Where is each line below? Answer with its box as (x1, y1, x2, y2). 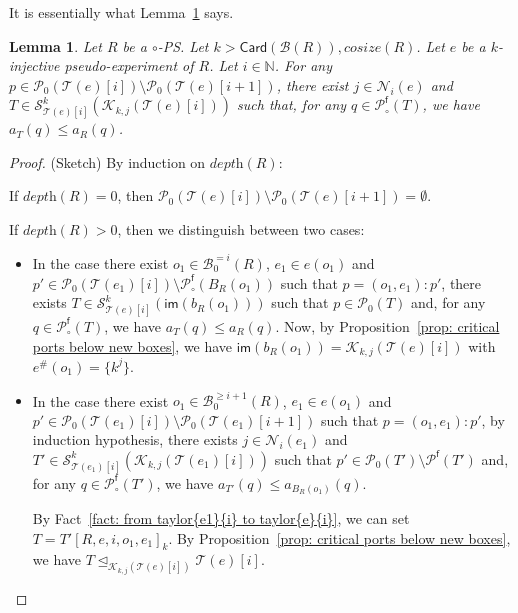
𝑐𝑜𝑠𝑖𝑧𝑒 (343, 40, 382, 55)
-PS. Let (157, 35, 209, 56)
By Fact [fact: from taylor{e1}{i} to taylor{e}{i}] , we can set (32, 508, 410, 529)
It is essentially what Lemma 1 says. (9, 2, 234, 22)
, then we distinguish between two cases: (117, 218, 365, 239)
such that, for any (237, 94, 347, 115)
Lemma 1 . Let (9, 35, 102, 56)
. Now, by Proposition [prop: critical (275, 315, 500, 336)
